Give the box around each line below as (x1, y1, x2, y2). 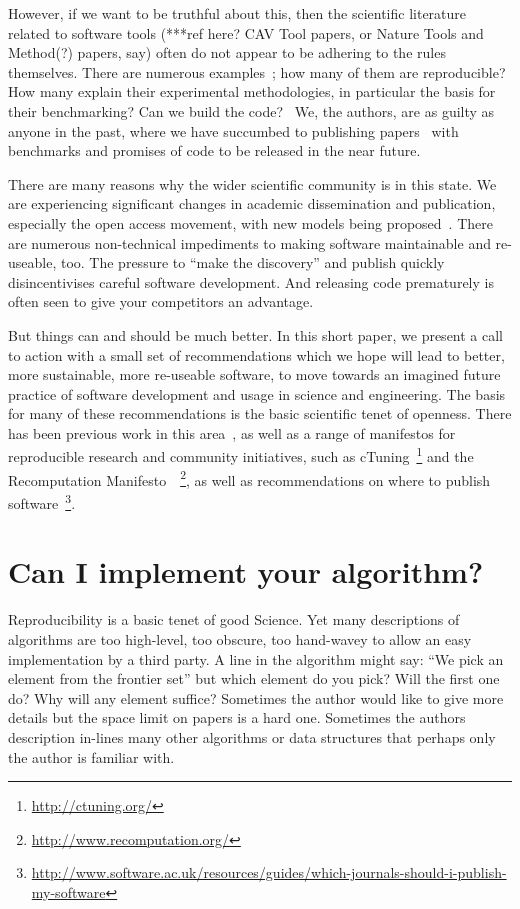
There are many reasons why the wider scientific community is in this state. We (8, 173, 497, 194)
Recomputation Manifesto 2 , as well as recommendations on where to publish (8, 466, 491, 490)
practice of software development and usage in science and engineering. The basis (8, 383, 506, 404)
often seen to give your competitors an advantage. (8, 291, 314, 312)
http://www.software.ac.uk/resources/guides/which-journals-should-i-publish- (31, 862, 507, 883)
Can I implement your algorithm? (8, 551, 484, 592)
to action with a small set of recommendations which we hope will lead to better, (8, 344, 505, 365)
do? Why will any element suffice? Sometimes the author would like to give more (8, 687, 504, 708)
